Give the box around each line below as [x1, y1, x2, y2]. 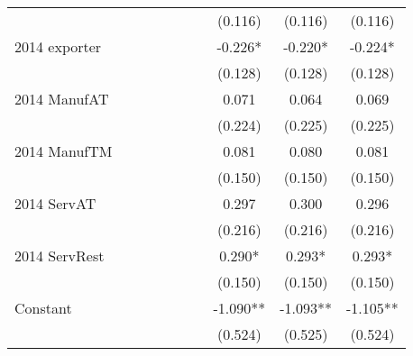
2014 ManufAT [14, 88, 109, 109]
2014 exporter [14, 36, 102, 57]
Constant [14, 297, 72, 318]
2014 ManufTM [14, 141, 113, 161]
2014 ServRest [14, 245, 105, 266]
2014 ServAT [14, 193, 96, 214]
